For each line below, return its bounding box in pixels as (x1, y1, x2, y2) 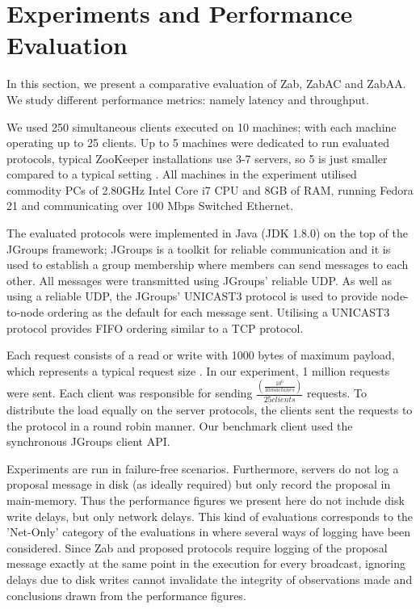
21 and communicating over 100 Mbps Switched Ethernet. (6, 197, 294, 214)
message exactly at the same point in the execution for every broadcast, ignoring (6, 555, 405, 572)
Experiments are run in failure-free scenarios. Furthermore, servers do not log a (6, 460, 399, 477)
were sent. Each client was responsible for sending (6, 384, 253, 401)
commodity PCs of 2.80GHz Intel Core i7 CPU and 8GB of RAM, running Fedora (6, 181, 414, 198)
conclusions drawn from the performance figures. (6, 586, 246, 603)
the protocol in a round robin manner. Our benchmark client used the (6, 417, 353, 434)
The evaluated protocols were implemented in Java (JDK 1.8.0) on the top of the (6, 225, 408, 241)
